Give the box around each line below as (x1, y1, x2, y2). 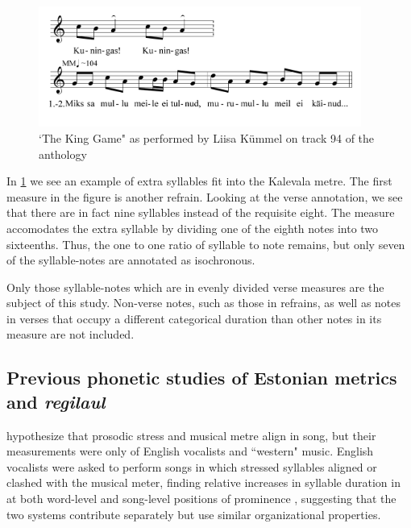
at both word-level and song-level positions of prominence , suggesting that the (6, 490, 396, 507)
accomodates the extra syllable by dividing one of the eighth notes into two (6, 219, 379, 236)
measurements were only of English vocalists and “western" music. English (6, 443, 374, 459)
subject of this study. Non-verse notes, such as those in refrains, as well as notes (6, 294, 401, 311)
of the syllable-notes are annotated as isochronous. (6, 252, 255, 268)
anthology (39, 145, 87, 162)
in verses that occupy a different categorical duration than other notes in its (6, 310, 382, 326)
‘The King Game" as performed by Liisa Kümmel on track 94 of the (39, 129, 375, 146)
